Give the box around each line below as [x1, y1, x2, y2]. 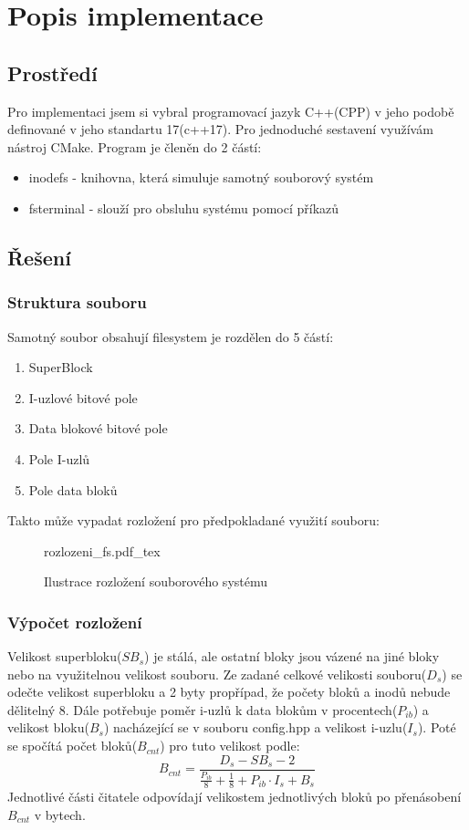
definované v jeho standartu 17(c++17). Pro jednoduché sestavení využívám [7, 119, 433, 139]
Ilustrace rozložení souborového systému [44, 572, 268, 591]
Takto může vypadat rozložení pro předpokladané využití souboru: [7, 511, 380, 530]
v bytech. [34, 804, 86, 824]
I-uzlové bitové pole [28, 388, 138, 407]
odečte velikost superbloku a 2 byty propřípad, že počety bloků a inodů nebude [7, 682, 451, 701]
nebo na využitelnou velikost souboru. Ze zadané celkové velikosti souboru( [7, 664, 427, 683]
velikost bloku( [7, 718, 89, 737]
